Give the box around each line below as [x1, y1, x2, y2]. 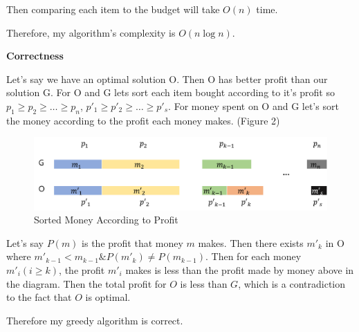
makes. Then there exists [198, 235, 304, 250]
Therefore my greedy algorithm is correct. [6, 313, 183, 327]
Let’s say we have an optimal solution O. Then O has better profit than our [6, 71, 328, 86]
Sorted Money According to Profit [34, 212, 178, 227]
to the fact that [6, 290, 72, 304]
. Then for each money [205, 249, 302, 264]
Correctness [6, 48, 64, 63]
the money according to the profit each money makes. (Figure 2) [6, 113, 280, 127]
